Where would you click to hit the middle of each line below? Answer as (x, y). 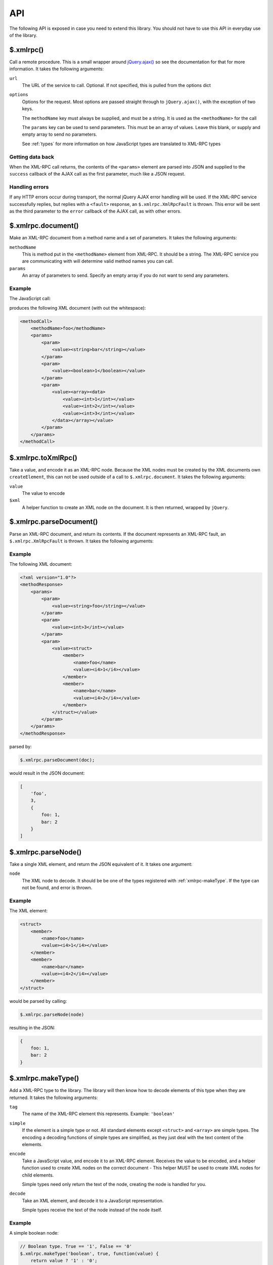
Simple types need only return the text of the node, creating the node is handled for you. (114, 1184)
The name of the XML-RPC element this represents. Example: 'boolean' (99, 1114)
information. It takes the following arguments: (56, 69)
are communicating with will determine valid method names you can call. (98, 261)
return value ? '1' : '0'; (64, 1261)
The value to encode (43, 493)
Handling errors (29, 187)
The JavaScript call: (30, 299)
